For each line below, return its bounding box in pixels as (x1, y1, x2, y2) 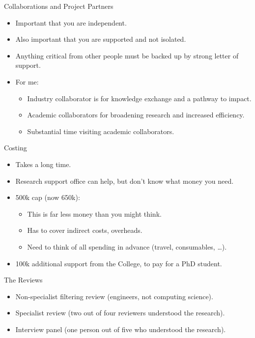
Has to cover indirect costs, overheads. (27, 225, 142, 235)
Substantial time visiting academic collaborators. (27, 126, 174, 136)
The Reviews (4, 275, 43, 285)
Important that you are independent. (15, 17, 127, 28)
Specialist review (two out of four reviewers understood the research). (15, 308, 225, 318)
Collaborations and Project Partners (4, 1, 113, 11)
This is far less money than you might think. (27, 208, 162, 219)
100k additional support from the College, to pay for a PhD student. (15, 258, 222, 268)
